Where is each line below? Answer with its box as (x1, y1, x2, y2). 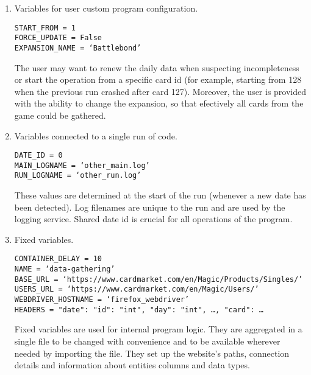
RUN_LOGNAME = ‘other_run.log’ (14, 171, 141, 180)
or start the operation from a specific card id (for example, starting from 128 (14, 73, 302, 86)
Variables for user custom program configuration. (14, 2, 198, 14)
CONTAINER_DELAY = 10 (14, 254, 102, 264)
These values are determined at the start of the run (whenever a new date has (14, 189, 306, 202)
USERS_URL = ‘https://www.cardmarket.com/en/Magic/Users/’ (14, 285, 259, 294)
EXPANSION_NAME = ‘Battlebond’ (14, 43, 141, 52)
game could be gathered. (14, 108, 106, 121)
